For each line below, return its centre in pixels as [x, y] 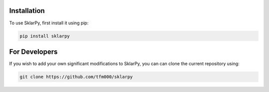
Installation [27, 11]
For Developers [33, 51]
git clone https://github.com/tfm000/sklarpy [76, 77]
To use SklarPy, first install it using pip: [49, 23]
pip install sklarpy [45, 36]
